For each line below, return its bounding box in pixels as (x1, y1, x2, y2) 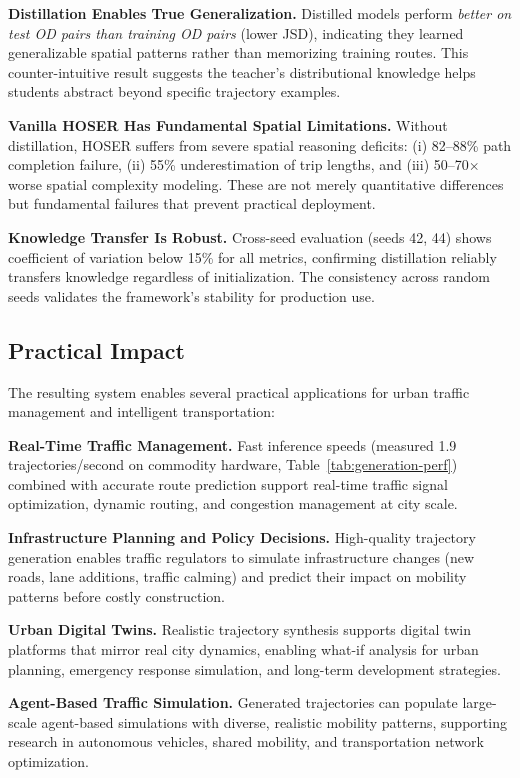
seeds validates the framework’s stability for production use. (8, 285, 375, 306)
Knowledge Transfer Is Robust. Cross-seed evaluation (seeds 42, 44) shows (8, 226, 492, 247)
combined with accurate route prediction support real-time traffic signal (8, 473, 448, 494)
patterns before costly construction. (8, 585, 225, 606)
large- (462, 692, 497, 713)
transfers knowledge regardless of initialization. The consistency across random (8, 266, 490, 287)
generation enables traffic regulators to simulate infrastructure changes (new (8, 546, 475, 567)
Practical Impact (8, 334, 185, 365)
